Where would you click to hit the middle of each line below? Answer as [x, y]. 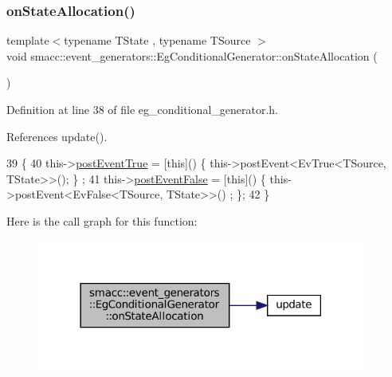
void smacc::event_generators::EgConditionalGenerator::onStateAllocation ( [192, 55]
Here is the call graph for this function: [102, 220]
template [28, 40]
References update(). [57, 136]
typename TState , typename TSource [157, 40]
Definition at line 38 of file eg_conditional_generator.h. [142, 109]
